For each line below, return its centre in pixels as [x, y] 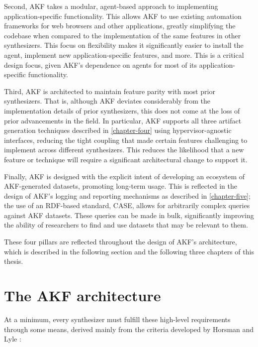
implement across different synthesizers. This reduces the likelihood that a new [124, 150]
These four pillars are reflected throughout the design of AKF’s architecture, [121, 242]
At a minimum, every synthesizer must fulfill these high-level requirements [117, 319]
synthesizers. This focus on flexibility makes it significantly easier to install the [124, 45]
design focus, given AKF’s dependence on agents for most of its [101, 64]
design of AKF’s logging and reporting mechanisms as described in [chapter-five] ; [127, 195]
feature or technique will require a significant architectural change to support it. [126, 159]
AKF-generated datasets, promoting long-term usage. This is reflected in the [121, 186]
